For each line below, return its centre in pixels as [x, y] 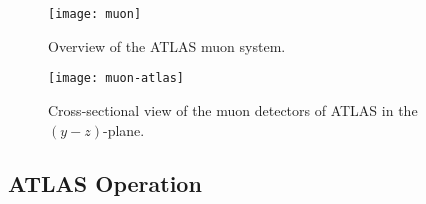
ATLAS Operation [105, 183]
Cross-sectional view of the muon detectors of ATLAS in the [233, 109]
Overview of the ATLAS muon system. [167, 45]
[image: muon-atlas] [116, 78]
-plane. [123, 129]
